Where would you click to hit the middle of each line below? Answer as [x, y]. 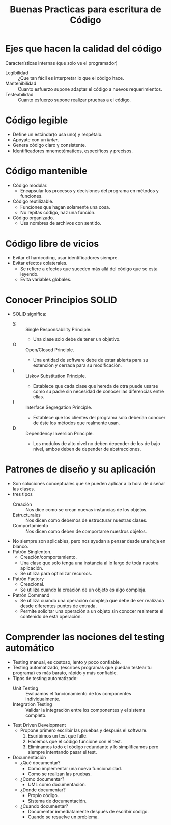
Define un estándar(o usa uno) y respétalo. [58, 134]
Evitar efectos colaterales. [40, 263]
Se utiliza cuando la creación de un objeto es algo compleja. [83, 590]
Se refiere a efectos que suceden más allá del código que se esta [89, 269]
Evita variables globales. [46, 279]
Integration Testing [32, 704]
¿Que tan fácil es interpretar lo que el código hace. [71, 78]
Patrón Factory [28, 579]
